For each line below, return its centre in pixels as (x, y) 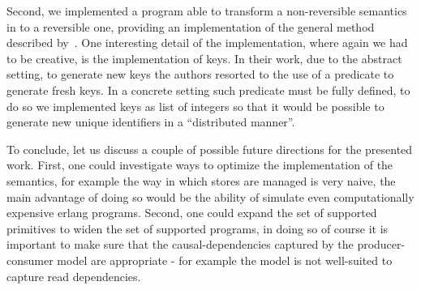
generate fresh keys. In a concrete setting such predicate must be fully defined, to (208, 90)
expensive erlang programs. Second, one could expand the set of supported (192, 213)
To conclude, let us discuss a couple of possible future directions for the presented (210, 149)
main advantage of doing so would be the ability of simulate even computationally (210, 196)
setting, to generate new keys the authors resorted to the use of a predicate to (200, 74)
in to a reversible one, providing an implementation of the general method (191, 26)
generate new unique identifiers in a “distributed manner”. (151, 122)
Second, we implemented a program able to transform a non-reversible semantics (207, 11)
